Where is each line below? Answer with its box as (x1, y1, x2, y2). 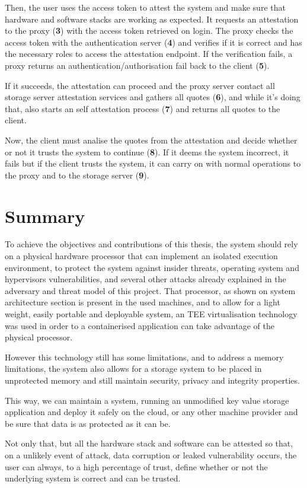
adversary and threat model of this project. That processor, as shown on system (5, 284, 296, 296)
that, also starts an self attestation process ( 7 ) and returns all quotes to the (5, 102, 280, 114)
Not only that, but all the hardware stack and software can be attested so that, (5, 437, 293, 449)
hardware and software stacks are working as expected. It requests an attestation (5, 12, 299, 25)
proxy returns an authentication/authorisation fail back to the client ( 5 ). (5, 59, 270, 71)
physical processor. (5, 331, 73, 343)
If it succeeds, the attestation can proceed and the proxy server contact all (5, 79, 275, 91)
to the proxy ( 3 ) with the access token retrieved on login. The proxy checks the (5, 24, 293, 37)
